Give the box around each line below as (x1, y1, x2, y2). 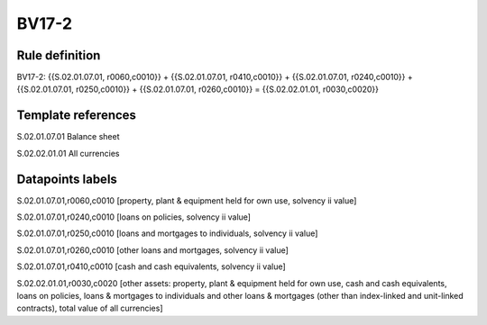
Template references (16, 108, 137, 123)
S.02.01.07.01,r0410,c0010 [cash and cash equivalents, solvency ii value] (16, 261, 286, 272)
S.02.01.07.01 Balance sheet (16, 131, 120, 142)
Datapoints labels (16, 171, 117, 186)
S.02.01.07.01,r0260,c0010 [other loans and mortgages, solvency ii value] (16, 244, 289, 256)
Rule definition (16, 48, 101, 63)
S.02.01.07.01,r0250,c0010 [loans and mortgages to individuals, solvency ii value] (16, 228, 318, 239)
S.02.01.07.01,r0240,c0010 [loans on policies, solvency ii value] (16, 212, 252, 222)
